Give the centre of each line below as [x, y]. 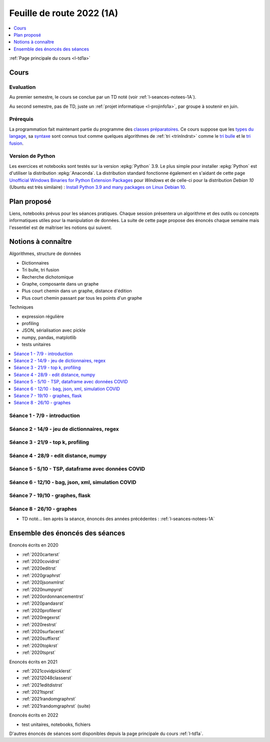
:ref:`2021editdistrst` [42, 685]
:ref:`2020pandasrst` [43, 603]
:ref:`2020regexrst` [41, 617]
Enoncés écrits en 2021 [33, 662]
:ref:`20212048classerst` [47, 678]
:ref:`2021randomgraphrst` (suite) [56, 706]
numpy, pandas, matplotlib [49, 337]
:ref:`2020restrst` [39, 624]
